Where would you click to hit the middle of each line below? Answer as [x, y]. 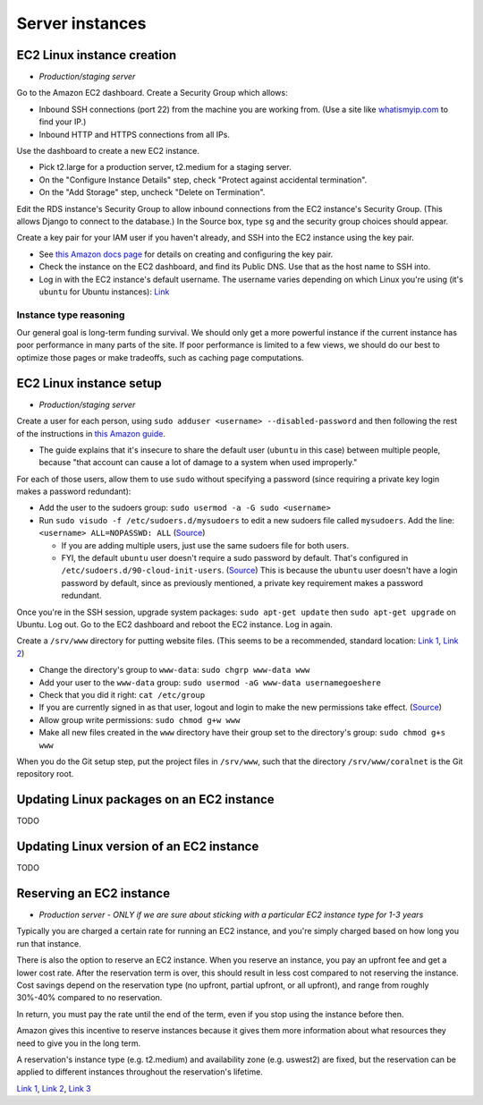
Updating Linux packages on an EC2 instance [145, 799]
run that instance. [49, 943]
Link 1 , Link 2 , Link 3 [54, 1088]
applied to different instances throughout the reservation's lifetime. [140, 1072]
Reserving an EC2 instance [93, 893]
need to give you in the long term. [79, 1043]
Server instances [81, 23]
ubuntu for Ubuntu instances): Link [104, 292]
